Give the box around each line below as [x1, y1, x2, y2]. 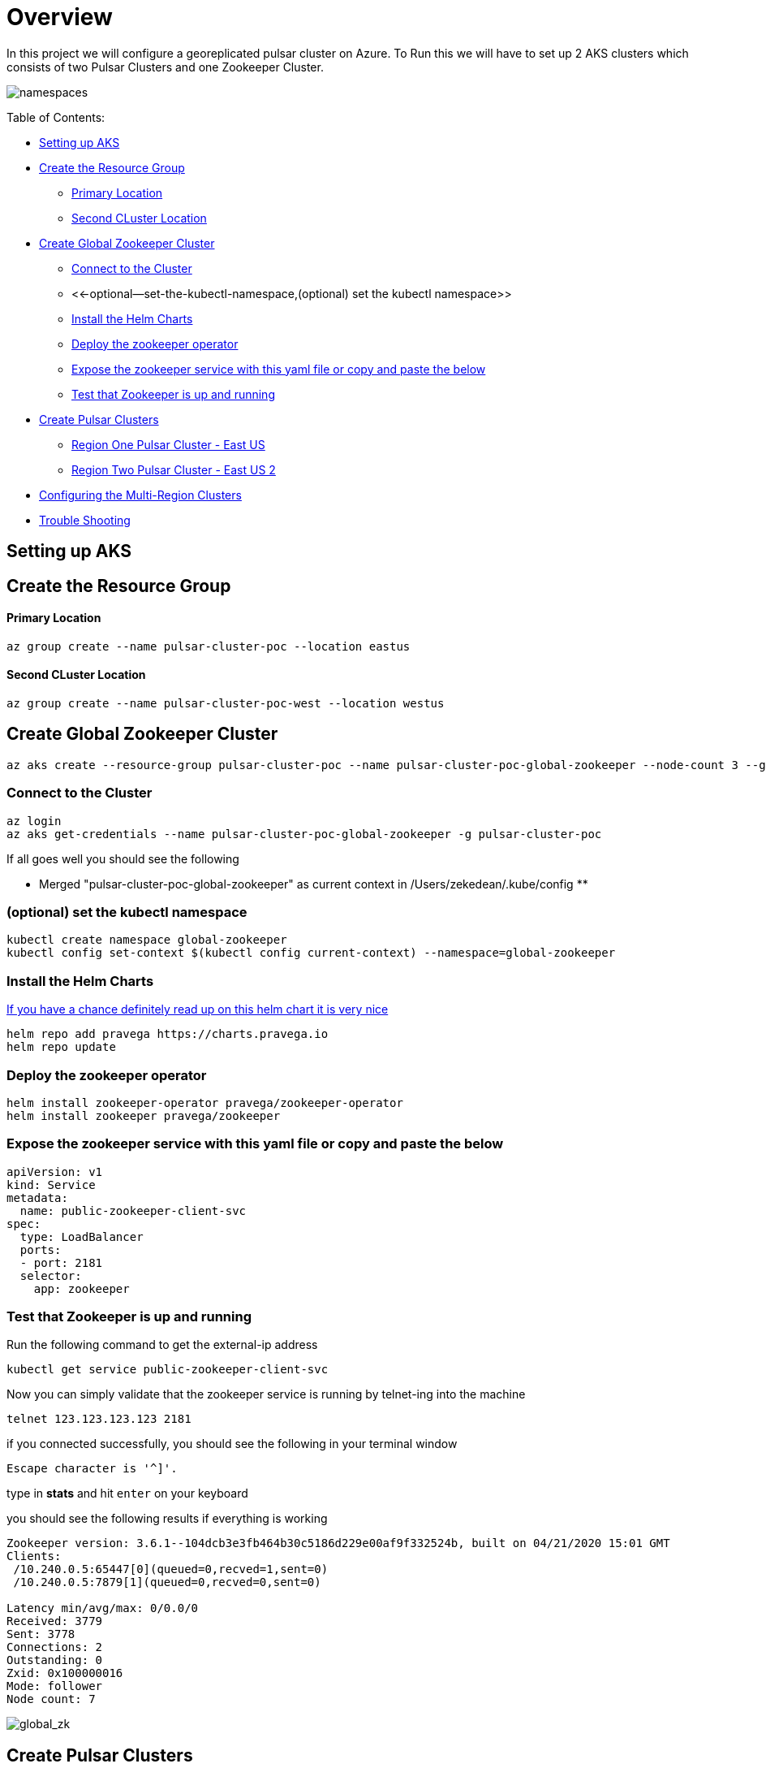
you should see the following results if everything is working [6, 1511, 328, 1526]
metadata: [6, 1191, 68, 1204]
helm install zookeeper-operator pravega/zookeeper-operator [6, 1096, 403, 1109]
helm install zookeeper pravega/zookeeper [6, 1109, 281, 1122]
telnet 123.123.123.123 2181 [6, 1412, 191, 1426]
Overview [6, 3, 113, 31]
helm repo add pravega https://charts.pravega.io [6, 1027, 329, 1041]
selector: [19, 1269, 82, 1282]
